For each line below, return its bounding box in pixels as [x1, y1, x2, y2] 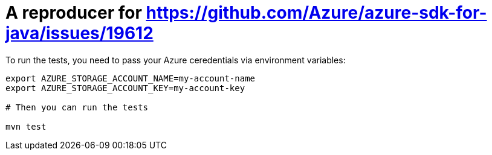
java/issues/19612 [5, 23, 154, 43]
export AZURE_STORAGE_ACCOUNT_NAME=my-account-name [5, 73, 256, 83]
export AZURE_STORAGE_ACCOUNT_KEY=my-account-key [5, 83, 245, 93]
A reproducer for [5, 2, 142, 23]
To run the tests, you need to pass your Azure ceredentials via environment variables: [5, 54, 346, 65]
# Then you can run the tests [5, 102, 149, 112]
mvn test [5, 121, 47, 131]
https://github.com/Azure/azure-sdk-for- [146, 2, 487, 23]
